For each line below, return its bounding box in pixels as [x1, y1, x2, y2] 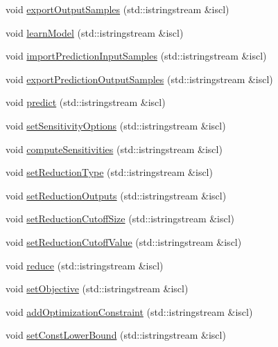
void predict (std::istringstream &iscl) [6, 95, 166, 109]
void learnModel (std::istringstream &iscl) [6, 25, 184, 39]
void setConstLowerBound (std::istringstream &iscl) [6, 328, 226, 342]
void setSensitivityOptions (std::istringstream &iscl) [6, 118, 226, 132]
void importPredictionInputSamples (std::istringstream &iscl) [6, 48, 267, 63]
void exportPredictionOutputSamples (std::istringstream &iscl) [6, 71, 273, 86]
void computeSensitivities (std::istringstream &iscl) [6, 141, 223, 156]
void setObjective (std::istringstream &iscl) [6, 281, 189, 296]
